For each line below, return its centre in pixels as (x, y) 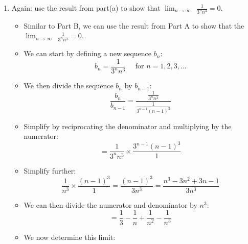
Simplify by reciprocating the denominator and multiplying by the (128, 126)
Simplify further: (50, 170)
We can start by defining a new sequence (88, 53)
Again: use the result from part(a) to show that (86, 8)
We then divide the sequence (69, 86)
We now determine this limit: (70, 237)
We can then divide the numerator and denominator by (110, 204)
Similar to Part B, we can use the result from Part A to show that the (134, 25)
